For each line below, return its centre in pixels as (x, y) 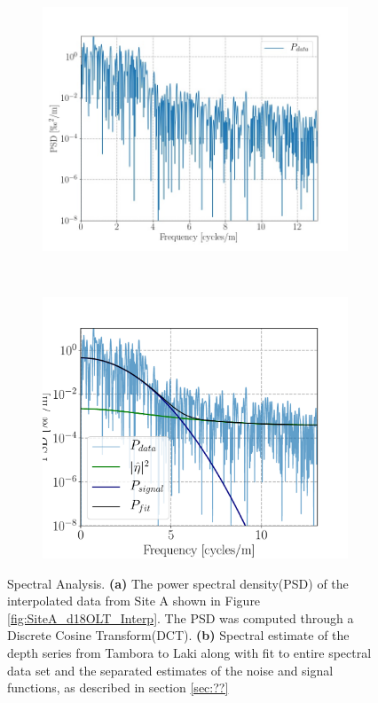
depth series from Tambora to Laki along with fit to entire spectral (189, 652)
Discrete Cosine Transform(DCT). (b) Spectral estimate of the (178, 635)
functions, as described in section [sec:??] (118, 687)
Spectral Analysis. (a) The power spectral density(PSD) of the (178, 583)
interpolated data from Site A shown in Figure (134, 601)
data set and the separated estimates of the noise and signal (170, 670)
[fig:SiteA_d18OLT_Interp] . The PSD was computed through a (181, 617)
